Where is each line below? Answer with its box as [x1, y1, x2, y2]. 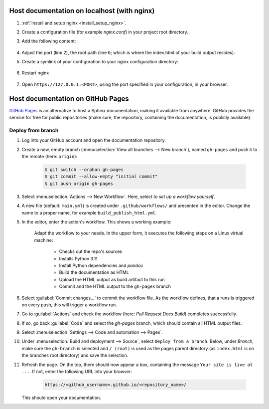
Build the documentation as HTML [59, 269, 129, 275]
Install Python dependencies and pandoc [59, 262, 143, 268]
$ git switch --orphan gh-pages [44, 167, 124, 173]
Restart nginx [21, 70, 49, 76]
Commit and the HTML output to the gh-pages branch [59, 283, 171, 289]
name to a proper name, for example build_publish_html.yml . [21, 209, 157, 215]
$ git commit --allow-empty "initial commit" [44, 174, 158, 180]
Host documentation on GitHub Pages [9, 94, 129, 103]
